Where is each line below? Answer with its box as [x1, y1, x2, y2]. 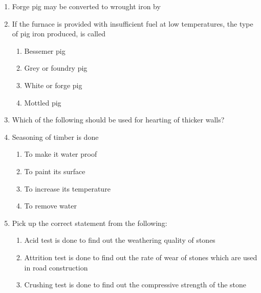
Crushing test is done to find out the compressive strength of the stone [24, 279, 247, 290]
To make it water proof [24, 149, 97, 159]
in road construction [24, 262, 88, 273]
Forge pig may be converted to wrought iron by [12, 1, 161, 11]
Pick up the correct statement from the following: [12, 217, 167, 228]
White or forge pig [24, 79, 82, 90]
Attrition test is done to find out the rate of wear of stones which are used [24, 252, 257, 262]
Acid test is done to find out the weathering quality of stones [24, 235, 215, 245]
